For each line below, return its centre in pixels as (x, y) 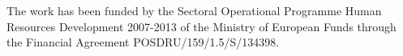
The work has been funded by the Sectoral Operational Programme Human (194, 10)
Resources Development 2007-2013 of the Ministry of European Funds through (201, 26)
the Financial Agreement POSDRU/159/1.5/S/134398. (143, 42)
